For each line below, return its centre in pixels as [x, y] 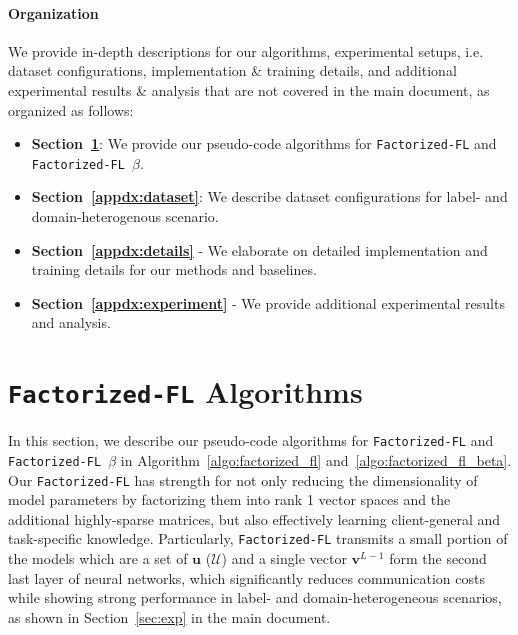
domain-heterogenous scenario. [125, 216]
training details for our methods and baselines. [174, 269]
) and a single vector [284, 558]
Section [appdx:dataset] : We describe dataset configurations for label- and [269, 196]
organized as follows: [71, 109]
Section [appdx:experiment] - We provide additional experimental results [268, 302]
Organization [53, 12]
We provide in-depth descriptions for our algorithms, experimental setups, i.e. [246, 50]
